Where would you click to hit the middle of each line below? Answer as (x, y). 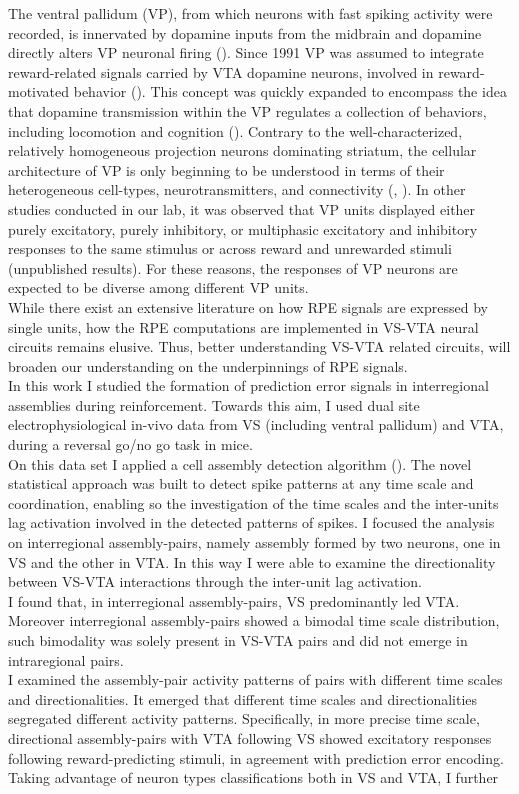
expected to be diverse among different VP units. (158, 287)
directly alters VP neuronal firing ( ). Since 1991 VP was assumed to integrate (246, 52)
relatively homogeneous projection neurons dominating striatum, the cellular (242, 150)
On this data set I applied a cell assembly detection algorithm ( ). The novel (240, 463)
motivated (39, 91)
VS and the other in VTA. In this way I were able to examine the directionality (252, 561)
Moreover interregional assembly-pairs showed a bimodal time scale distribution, (254, 620)
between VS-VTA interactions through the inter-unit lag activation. (215, 581)
